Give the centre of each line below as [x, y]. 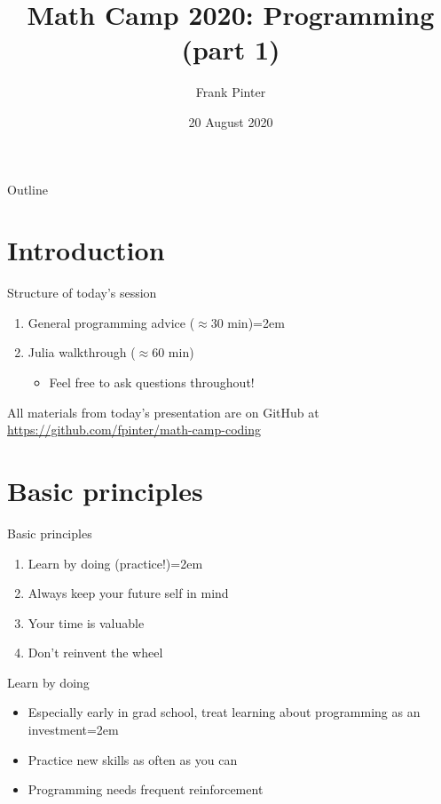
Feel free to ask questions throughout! [152, 382]
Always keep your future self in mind [128, 593]
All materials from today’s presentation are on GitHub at [163, 412]
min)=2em [256, 322]
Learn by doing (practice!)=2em [115, 563]
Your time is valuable [86, 622]
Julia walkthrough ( [82, 352]
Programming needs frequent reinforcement [146, 789]
